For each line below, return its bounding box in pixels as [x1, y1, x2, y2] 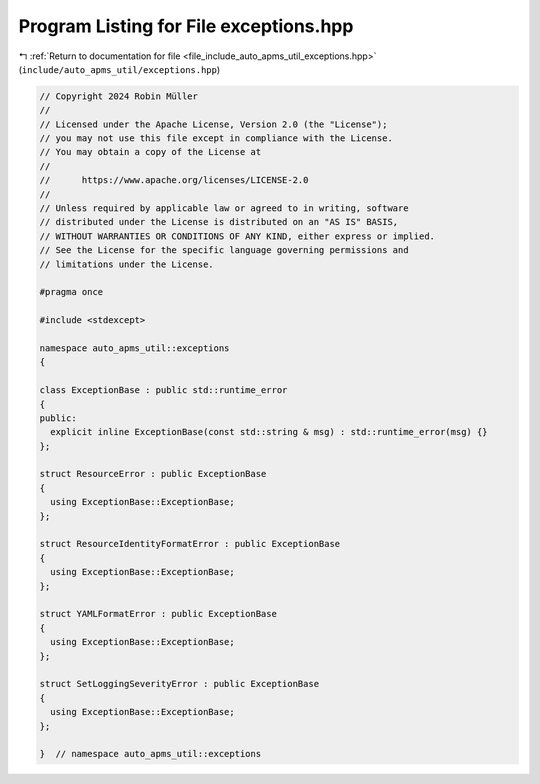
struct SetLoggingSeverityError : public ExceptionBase [39, 678, 320, 690]
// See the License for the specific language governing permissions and [39, 245, 409, 256]
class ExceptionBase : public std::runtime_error [39, 385, 288, 396]
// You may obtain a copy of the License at [39, 146, 262, 158]
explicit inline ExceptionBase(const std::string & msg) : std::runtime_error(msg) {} [50, 426, 489, 438]
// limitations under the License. [39, 258, 214, 270]
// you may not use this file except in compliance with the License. [39, 133, 394, 144]
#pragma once [39, 286, 104, 298]
